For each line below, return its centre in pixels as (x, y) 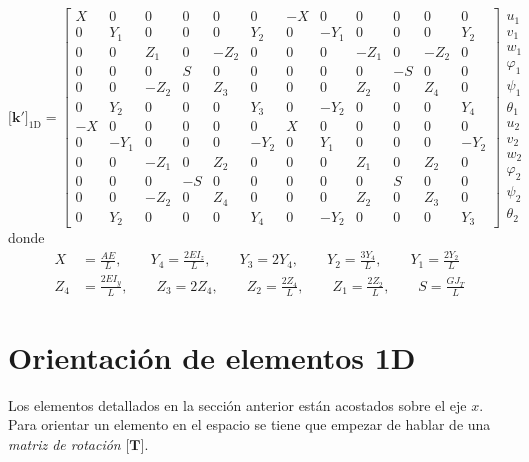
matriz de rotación (64, 444)
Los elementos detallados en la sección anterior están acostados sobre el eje (237, 404)
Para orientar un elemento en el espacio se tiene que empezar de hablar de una (249, 424)
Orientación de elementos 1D (212, 356)
